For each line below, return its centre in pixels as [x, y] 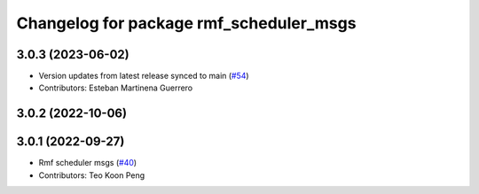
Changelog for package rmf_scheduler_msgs [186, 23]
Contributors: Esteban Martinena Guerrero [116, 88]
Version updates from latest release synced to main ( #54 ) [144, 76]
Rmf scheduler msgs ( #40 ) [88, 163]
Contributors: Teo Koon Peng [92, 175]
